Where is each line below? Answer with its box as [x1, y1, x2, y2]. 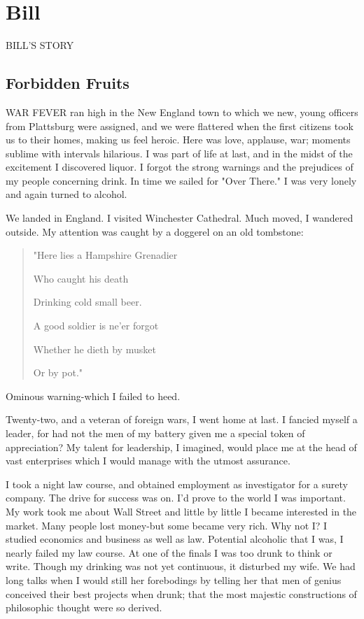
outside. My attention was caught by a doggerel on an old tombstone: [6, 224, 304, 239]
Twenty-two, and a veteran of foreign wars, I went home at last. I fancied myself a [6, 412, 358, 427]
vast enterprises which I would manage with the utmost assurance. [6, 453, 290, 468]
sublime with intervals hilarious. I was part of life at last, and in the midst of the [6, 145, 353, 160]
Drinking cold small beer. [33, 294, 142, 309]
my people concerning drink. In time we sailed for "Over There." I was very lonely [6, 173, 357, 187]
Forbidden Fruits [6, 72, 129, 94]
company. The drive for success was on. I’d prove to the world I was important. [6, 490, 346, 505]
